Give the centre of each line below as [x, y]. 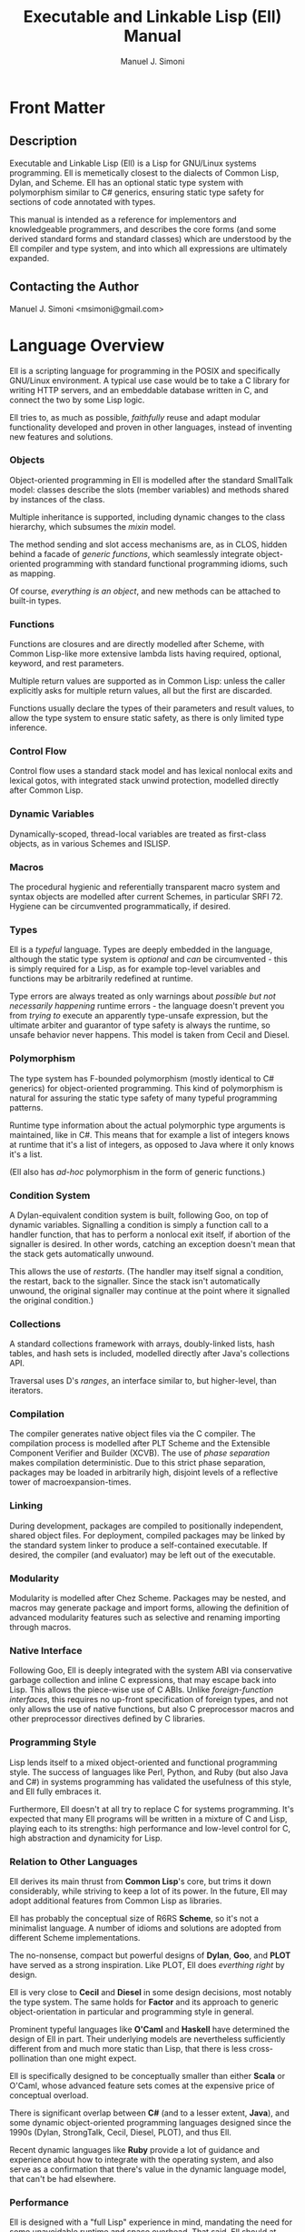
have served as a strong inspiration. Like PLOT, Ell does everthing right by [147, 1964]
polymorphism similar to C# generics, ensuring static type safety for [137, 192]
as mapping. [33, 573]
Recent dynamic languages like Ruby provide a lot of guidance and [135, 2149]
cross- [261, 2048]
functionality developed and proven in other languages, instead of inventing [151, 427]
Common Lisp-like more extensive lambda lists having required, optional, [146, 654]
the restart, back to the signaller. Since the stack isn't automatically [135, 1281]
